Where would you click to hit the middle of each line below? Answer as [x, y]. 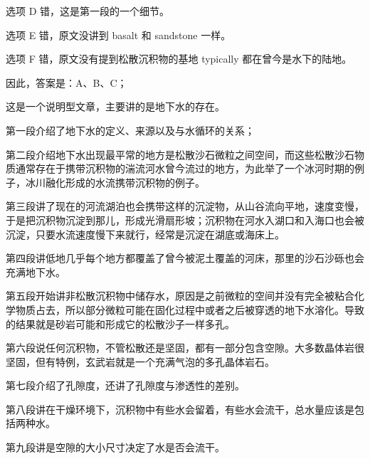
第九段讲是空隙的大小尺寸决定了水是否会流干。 [115, 447]
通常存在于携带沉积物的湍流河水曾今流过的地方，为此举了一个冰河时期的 [185, 168]
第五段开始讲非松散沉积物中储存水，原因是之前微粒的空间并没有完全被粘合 [180, 296]
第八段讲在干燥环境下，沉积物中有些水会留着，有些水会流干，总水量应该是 [180, 409]
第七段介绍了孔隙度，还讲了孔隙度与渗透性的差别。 [125, 385]
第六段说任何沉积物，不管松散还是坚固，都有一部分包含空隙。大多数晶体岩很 [185, 348]
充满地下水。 [36, 271]
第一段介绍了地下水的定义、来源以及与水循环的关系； [130, 130]
